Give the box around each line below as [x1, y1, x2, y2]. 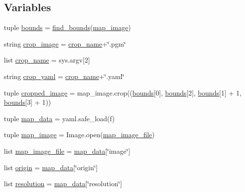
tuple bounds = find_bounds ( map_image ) [4, 22, 131, 32]
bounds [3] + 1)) [4, 97, 51, 107]
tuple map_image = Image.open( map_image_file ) [4, 129, 155, 140]
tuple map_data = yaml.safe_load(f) [4, 113, 115, 123]
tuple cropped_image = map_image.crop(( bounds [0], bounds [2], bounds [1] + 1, [4, 87, 242, 97]
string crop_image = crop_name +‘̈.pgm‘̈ [4, 38, 126, 48]
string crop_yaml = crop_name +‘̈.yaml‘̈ [4, 71, 125, 81]
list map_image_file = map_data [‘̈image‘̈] [4, 145, 131, 156]
